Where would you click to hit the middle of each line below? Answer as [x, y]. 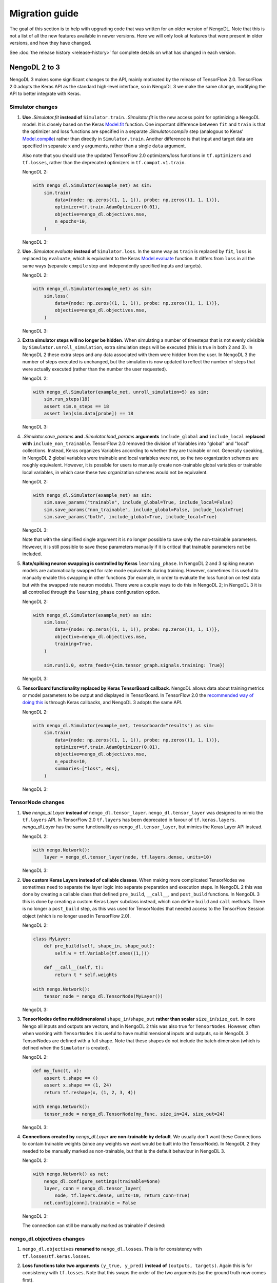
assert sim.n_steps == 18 [76, 406]
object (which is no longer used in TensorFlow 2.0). [76, 916]
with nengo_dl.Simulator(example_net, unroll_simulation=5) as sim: [121, 392]
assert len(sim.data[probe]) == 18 [88, 414]
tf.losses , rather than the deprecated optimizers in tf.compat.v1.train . [104, 162]
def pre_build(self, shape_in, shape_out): [99, 946]
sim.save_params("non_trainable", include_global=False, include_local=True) [144, 510]
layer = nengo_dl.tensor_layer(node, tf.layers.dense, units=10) [128, 857]
